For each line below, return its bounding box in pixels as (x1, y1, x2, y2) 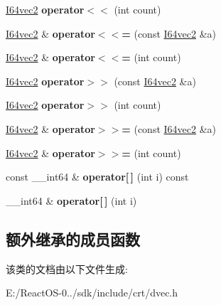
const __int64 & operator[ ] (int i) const (6, 169, 189, 184)
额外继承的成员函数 (6, 228, 140, 250)
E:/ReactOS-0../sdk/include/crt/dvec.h (6, 285, 178, 300)
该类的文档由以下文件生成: (6, 261, 128, 276)
